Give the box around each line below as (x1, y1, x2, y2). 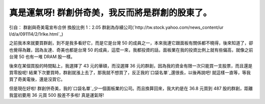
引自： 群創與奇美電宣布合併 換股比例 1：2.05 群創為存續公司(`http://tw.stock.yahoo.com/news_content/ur (9, 24, 224, 30)
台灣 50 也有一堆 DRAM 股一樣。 (9, 54, 76, 60)
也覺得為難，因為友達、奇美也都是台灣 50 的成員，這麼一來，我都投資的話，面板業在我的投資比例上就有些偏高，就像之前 (9, 47, 254, 53)
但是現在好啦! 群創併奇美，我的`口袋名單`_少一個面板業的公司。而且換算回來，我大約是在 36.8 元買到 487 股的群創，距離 (9, 85, 253, 91)
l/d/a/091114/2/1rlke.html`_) (9, 31, 63, 37)
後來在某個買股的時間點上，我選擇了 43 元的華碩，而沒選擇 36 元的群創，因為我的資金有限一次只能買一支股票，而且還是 (9, 62, 253, 68)
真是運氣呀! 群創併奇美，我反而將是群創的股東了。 (9, 7, 212, 18)
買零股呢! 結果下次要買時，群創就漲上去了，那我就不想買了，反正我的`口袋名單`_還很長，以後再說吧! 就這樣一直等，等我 (9, 69, 251, 75)
